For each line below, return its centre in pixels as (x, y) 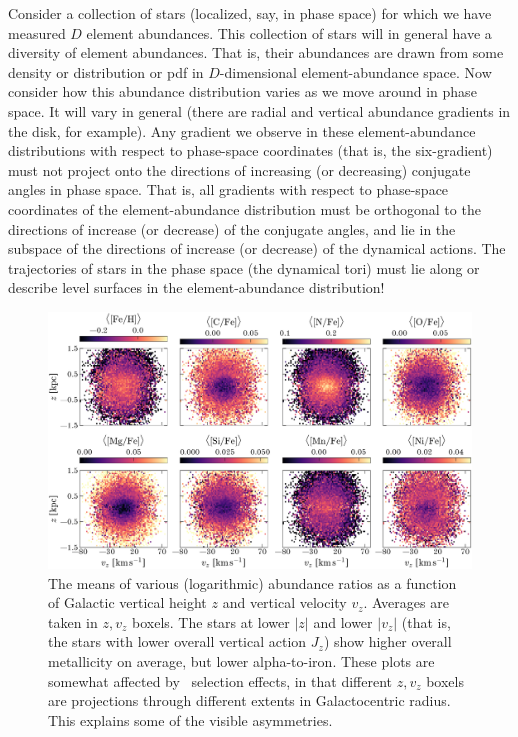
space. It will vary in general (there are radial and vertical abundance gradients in (259, 110)
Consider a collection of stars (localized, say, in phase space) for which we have (250, 13)
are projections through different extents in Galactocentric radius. (249, 700)
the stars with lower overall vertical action (177, 641)
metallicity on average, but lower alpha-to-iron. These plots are (241, 661)
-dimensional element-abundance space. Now (355, 71)
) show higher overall (387, 641)
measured (37, 32)
